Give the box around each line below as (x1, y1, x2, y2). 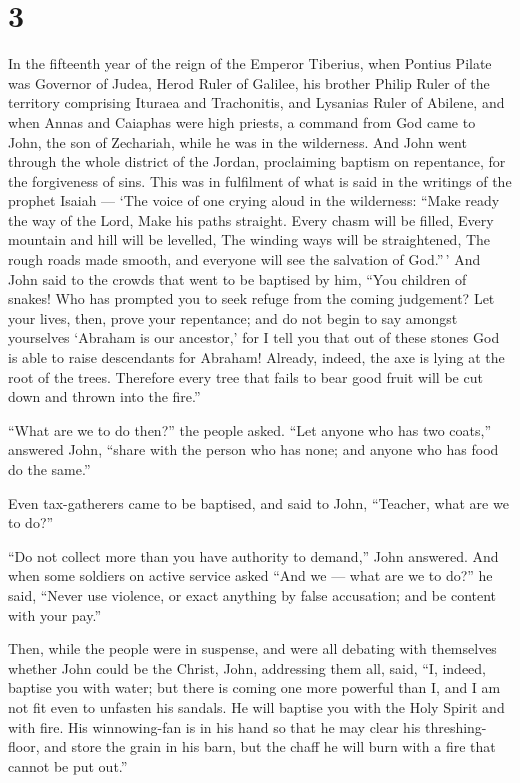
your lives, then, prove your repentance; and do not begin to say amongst (8, 307, 458, 328)
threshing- (424, 716, 487, 737)
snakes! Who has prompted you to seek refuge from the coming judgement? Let (8, 288, 495, 309)
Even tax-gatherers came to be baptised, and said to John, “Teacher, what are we (8, 492, 509, 513)
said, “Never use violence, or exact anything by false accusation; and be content (8, 584, 497, 605)
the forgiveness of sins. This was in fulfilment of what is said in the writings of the (8, 170, 512, 191)
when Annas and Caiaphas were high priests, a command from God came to (8, 111, 476, 132)
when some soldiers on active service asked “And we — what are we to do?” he (8, 565, 493, 586)
